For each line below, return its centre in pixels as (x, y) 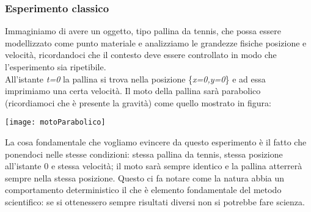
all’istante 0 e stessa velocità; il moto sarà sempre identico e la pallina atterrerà (154, 166)
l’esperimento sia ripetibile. (56, 67)
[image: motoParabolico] (55, 122)
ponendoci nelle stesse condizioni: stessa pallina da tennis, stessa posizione (144, 154)
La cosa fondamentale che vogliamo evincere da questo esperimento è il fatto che (156, 142)
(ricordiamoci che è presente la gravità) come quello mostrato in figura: (138, 102)
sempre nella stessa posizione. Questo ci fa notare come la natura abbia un (145, 177)
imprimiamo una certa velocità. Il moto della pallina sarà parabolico (133, 91)
